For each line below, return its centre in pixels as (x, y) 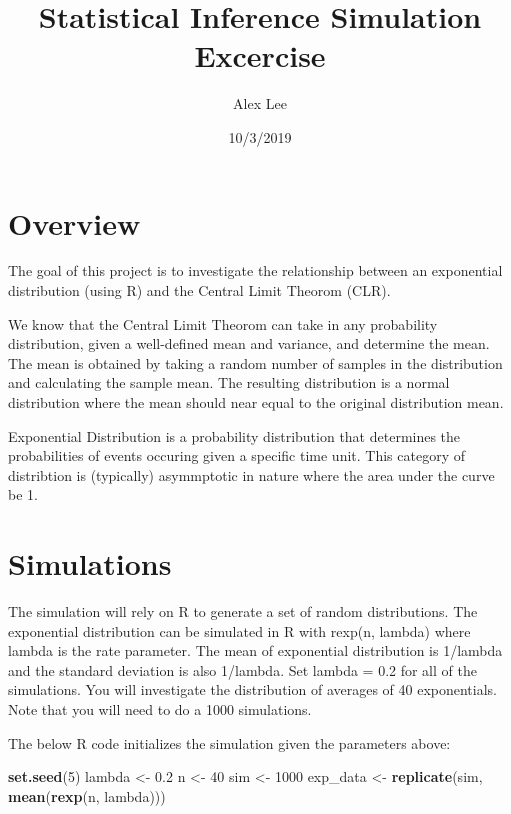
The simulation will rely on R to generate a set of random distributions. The (243, 611)
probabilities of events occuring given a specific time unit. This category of (236, 455)
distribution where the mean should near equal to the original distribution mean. (256, 402)
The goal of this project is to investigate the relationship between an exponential (255, 270)
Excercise (260, 55)
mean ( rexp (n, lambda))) (87, 795)
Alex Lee (260, 103)
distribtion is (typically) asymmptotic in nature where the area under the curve (251, 474)
